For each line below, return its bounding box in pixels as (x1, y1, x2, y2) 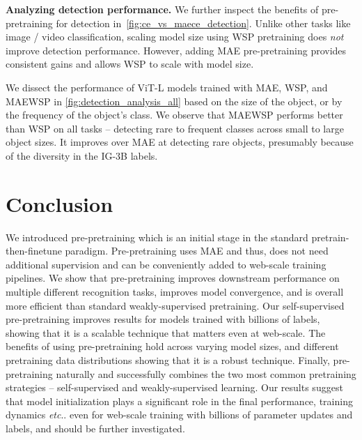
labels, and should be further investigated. (6, 420, 185, 435)
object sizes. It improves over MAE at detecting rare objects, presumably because (6, 135, 354, 149)
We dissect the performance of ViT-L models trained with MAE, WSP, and (6, 79, 328, 94)
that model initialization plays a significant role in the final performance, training (6, 393, 353, 408)
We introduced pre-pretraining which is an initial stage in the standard (6, 229, 308, 244)
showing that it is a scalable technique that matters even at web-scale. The (6, 325, 326, 340)
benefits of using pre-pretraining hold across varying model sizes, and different (6, 339, 339, 354)
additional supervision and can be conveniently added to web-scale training (6, 257, 326, 271)
